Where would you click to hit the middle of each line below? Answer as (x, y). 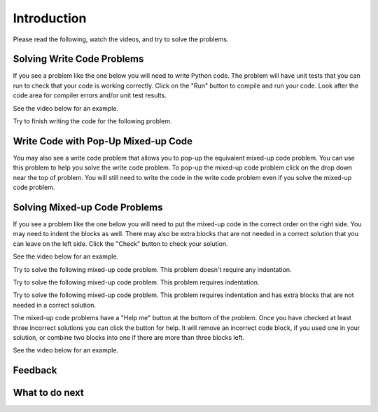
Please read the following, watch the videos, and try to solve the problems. (121, 39)
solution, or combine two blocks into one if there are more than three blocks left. (129, 337)
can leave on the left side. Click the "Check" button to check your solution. (120, 243)
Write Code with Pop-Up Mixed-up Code (103, 141)
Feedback (35, 370)
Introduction (50, 18)
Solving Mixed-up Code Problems (88, 207)
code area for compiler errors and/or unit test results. (90, 95)
